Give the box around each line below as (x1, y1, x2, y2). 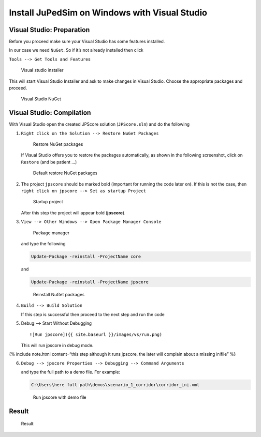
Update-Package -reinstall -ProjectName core (31, 254, 141, 259)
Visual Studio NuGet (21, 96, 61, 102)
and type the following (21, 241, 66, 246)
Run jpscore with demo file (33, 394, 87, 400)
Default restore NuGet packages (33, 170, 98, 176)
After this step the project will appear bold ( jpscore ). (21, 210, 126, 215)
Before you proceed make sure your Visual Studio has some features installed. (9, 39, 165, 45)
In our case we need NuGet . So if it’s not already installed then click (9, 47, 144, 53)
